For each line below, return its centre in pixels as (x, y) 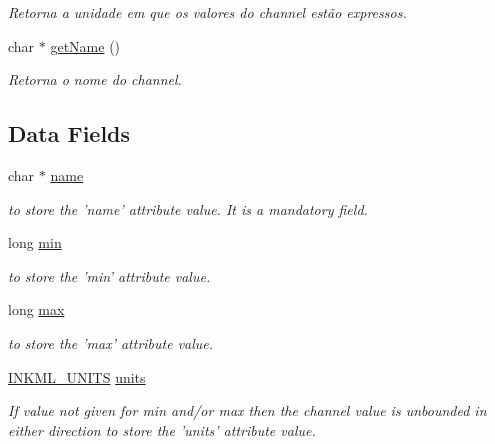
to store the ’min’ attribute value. (109, 275)
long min (35, 242)
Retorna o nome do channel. (95, 79)
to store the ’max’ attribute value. (111, 342)
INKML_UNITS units (77, 376)
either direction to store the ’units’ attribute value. (162, 429)
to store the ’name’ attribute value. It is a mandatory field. (188, 208)
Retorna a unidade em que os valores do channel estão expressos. (207, 12)
